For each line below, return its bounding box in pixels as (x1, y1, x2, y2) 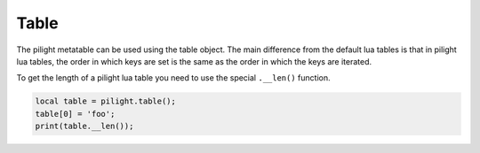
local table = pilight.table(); (35, 96, 177, 106)
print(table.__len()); (35, 121, 134, 132)
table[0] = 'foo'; (35, 109, 116, 119)
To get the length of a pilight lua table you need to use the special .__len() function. (16, 73, 331, 83)
